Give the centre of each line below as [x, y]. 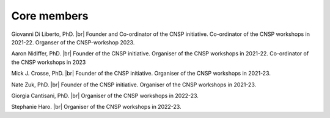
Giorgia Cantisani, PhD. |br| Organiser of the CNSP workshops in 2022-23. [105, 95]
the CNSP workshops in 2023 [49, 62]
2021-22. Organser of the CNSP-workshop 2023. [73, 42]
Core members [50, 16]
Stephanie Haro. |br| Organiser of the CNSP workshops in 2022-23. [96, 107]
